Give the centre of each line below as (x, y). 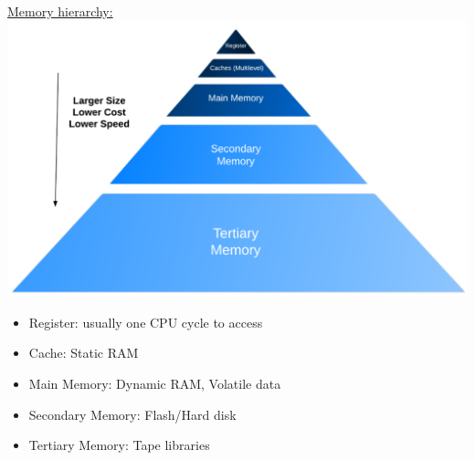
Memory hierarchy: (60, 11)
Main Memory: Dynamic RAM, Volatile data (155, 384)
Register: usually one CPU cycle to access (146, 322)
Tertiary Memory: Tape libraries (119, 445)
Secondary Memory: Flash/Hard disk (132, 414)
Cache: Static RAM (84, 353)
